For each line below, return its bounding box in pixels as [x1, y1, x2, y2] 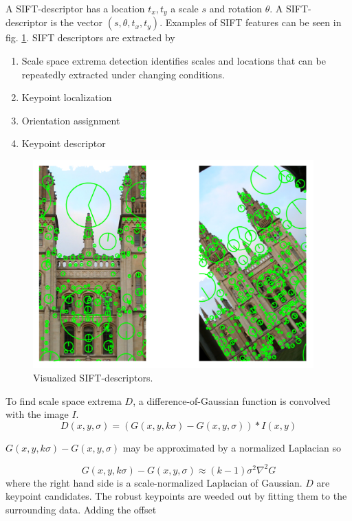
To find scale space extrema [5, 393, 122, 408]
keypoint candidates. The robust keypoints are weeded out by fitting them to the [5, 489, 347, 503]
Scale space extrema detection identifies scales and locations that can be [21, 54, 326, 68]
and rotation [209, 1, 263, 15]
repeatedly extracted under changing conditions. [21, 67, 225, 81]
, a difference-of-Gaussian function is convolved [133, 393, 331, 408]
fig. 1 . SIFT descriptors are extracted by [5, 30, 175, 45]
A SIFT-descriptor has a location [5, 1, 145, 15]
